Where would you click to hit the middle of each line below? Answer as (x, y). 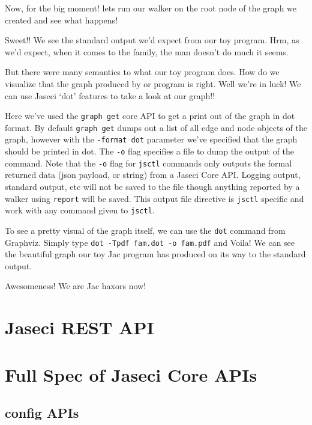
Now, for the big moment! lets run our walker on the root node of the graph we (151, 8)
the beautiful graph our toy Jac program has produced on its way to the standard (155, 254)
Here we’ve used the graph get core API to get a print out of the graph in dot (150, 116)
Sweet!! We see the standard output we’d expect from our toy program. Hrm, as (152, 40)
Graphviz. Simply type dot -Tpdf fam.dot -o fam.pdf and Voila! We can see (150, 242)
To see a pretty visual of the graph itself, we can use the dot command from (145, 230)
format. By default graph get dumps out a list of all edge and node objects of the (156, 127)
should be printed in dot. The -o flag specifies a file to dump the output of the (150, 151)
